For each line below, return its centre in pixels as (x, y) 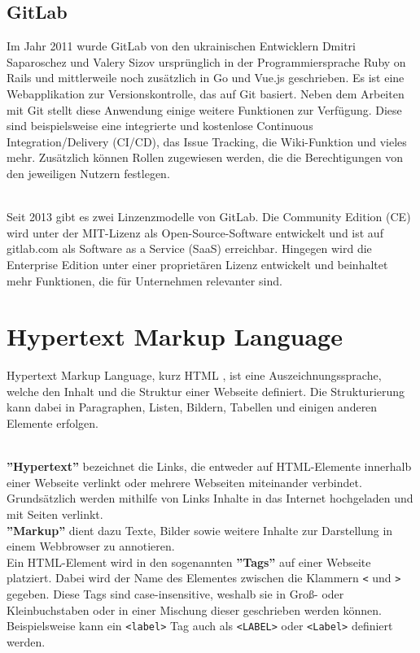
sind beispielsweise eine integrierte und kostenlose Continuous (160, 126)
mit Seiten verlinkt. (55, 514)
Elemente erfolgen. (53, 423)
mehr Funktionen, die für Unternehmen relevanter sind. (144, 280)
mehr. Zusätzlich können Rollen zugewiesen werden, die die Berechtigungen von (205, 157)
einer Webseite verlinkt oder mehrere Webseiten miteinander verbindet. (184, 482)
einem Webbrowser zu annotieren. (91, 546)
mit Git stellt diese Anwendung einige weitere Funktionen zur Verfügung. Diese (204, 109)
